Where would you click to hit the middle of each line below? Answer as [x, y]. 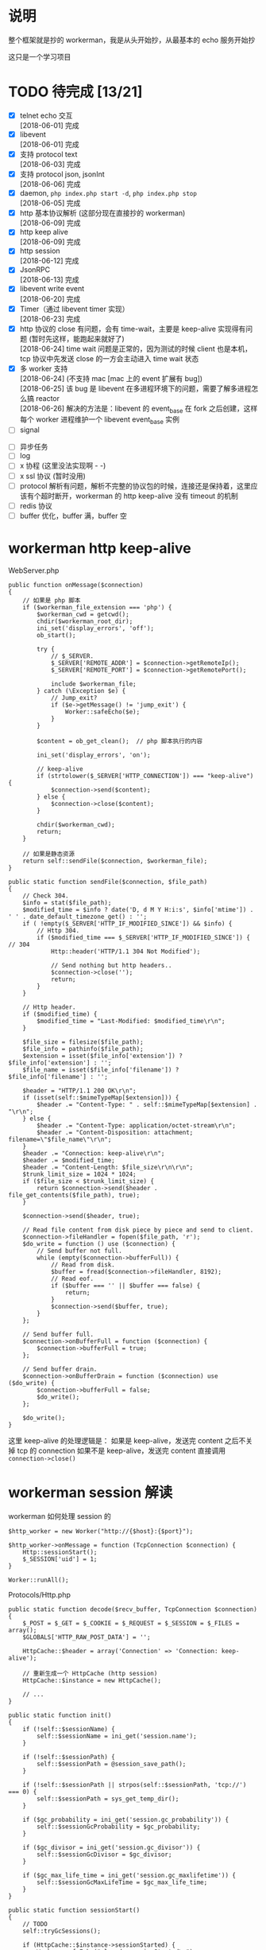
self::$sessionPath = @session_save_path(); [112, 1764]
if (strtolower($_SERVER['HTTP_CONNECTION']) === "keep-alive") [145, 776]
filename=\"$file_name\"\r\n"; [60, 1139]
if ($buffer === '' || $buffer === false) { [125, 1286]
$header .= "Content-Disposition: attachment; [115, 1132]
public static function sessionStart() [74, 1910]
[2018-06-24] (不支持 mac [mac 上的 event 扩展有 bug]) [111, 378]
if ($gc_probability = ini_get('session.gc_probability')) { [125, 1820]
